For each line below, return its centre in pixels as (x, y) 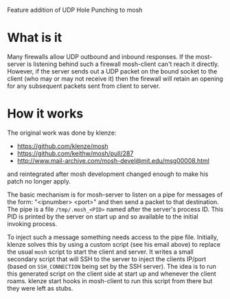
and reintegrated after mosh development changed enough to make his (108, 174)
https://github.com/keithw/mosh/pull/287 (75, 153)
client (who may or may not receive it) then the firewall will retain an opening (115, 78)
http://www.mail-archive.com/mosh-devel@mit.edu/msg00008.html (113, 160)
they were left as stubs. (40, 288)
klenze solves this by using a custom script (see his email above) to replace (114, 244)
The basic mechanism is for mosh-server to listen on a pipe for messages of (115, 195)
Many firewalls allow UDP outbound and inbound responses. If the (101, 56)
